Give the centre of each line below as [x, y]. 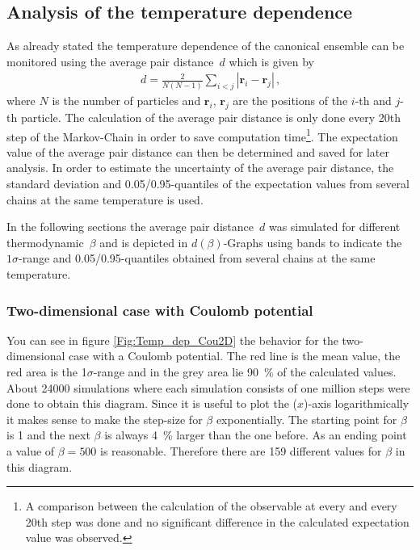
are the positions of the [290, 101]
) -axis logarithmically [357, 403]
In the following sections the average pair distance [130, 227]
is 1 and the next [48, 435]
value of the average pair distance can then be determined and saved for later [198, 151]
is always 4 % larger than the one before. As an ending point [256, 435]
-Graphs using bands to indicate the [313, 242]
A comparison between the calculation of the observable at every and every [211, 506]
